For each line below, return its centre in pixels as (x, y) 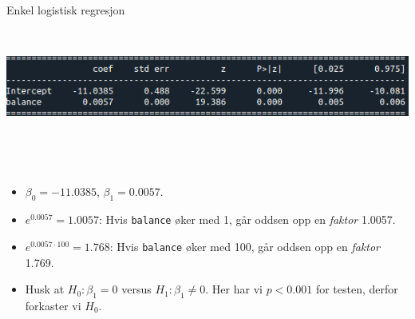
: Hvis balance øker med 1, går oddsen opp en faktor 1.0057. (247, 219)
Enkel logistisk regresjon (66, 10)
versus (136, 289)
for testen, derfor (357, 289)
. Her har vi (234, 289)
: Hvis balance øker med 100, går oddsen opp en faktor (245, 246)
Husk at (45, 289)
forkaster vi (53, 305)
